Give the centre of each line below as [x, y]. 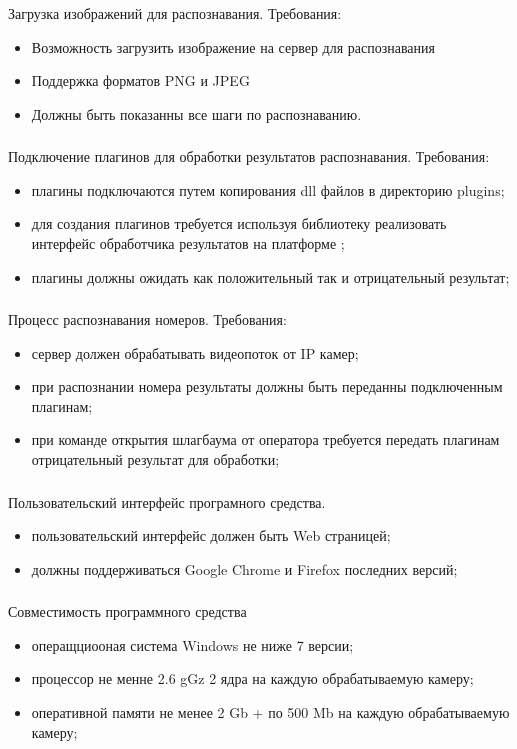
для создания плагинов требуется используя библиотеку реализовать [239, 223]
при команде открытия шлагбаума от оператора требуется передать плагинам [265, 439]
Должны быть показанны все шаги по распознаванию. [196, 113]
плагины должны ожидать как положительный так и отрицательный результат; [270, 276]
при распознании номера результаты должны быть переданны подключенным [267, 386]
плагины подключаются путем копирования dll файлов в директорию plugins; [268, 189]
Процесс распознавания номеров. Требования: [147, 319]
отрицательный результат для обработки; [155, 459]
